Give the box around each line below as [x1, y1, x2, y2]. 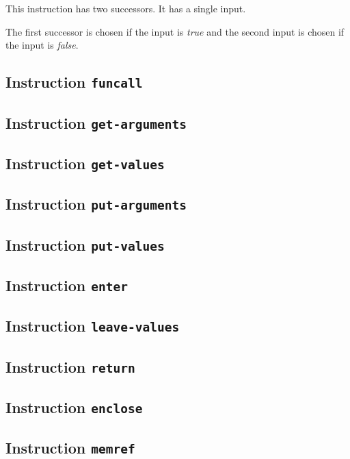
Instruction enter [5, 274, 128, 295]
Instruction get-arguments [5, 112, 187, 133]
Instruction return [5, 356, 135, 377]
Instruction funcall [5, 71, 143, 92]
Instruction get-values [5, 152, 165, 173]
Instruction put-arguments [5, 193, 187, 214]
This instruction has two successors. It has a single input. [5, 1, 246, 15]
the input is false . [5, 38, 79, 52]
